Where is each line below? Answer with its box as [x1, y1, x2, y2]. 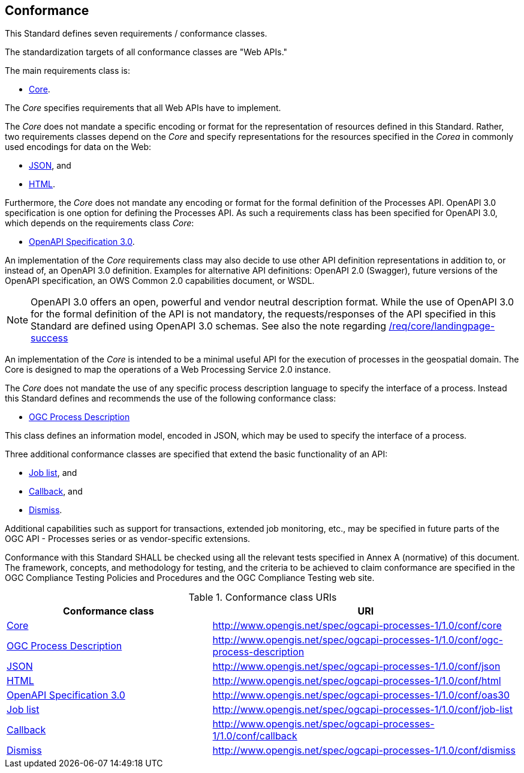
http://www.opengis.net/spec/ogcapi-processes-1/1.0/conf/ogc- [212, 634, 503, 646]
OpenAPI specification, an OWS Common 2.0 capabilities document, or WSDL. [5, 275, 315, 286]
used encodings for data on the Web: [5, 142, 151, 152]
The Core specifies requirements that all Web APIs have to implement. [5, 103, 281, 113]
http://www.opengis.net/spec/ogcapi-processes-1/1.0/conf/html [212, 675, 501, 687]
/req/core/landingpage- [389, 320, 495, 332]
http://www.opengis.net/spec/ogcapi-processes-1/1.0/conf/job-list [212, 703, 513, 716]
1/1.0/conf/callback [212, 730, 297, 742]
